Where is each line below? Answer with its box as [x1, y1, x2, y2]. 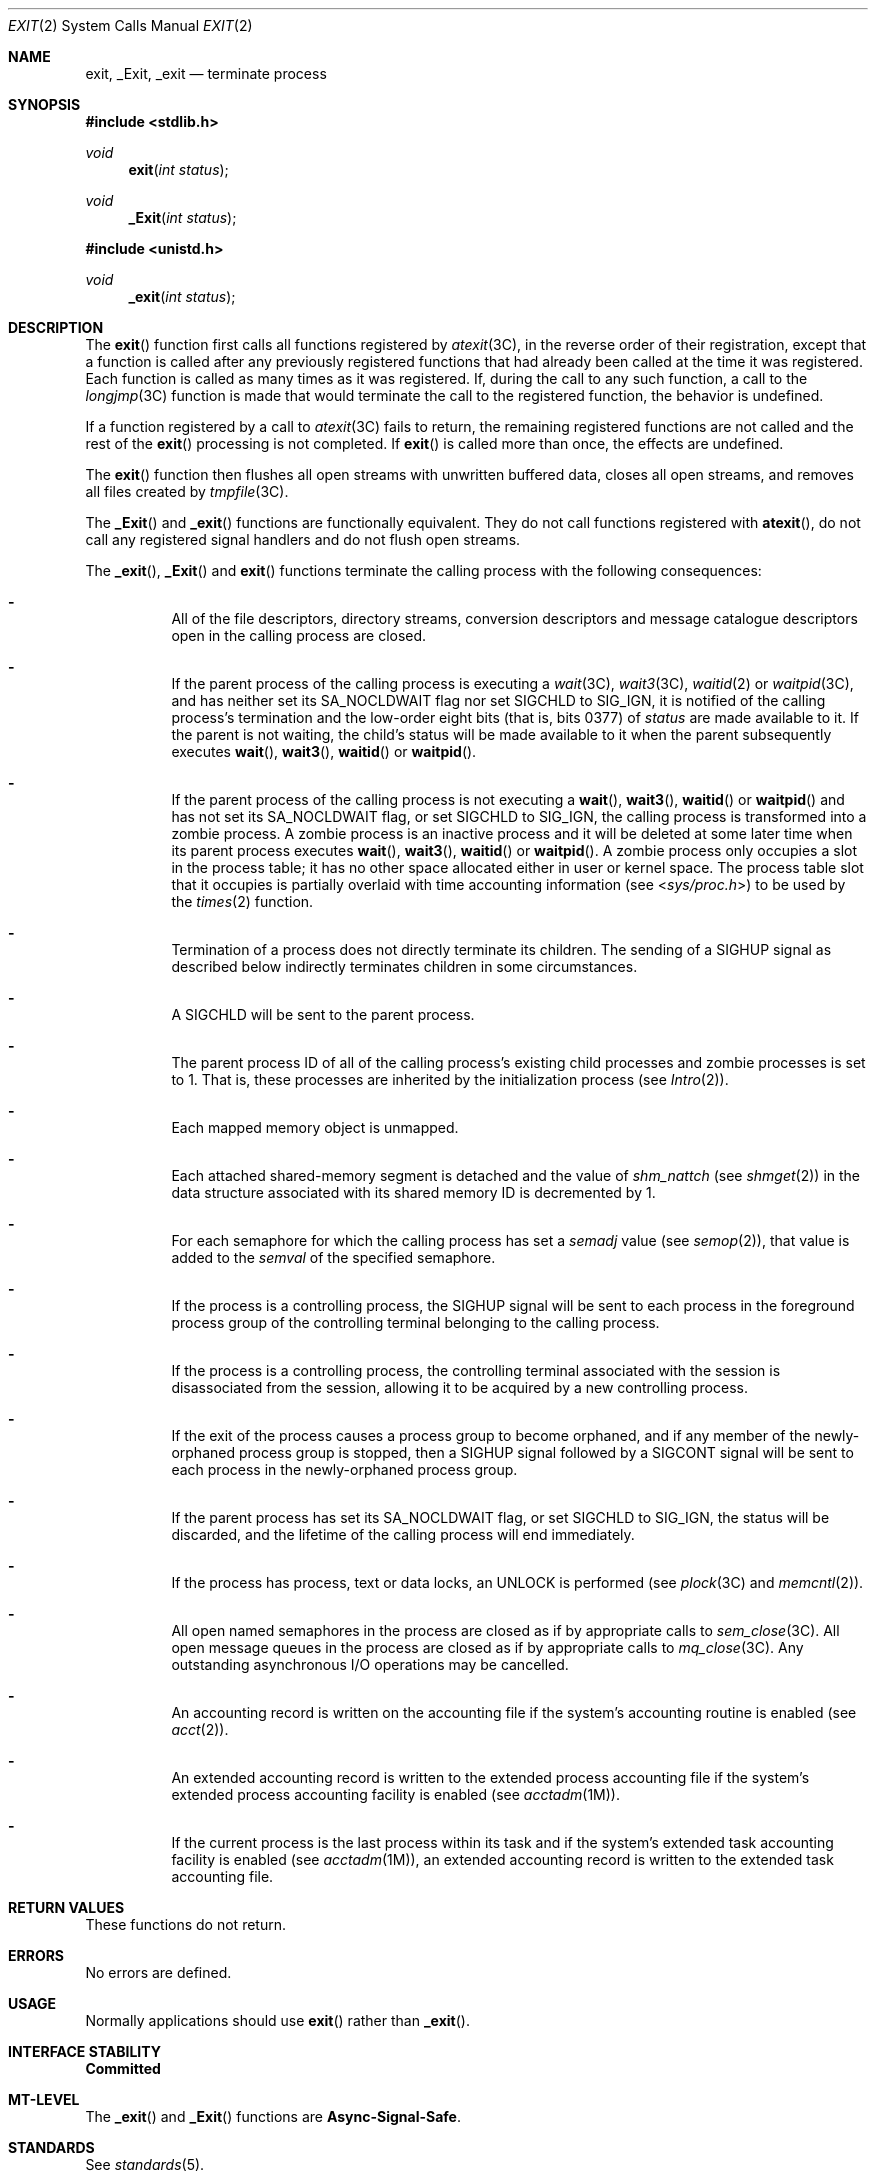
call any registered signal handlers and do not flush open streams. [85, 531, 521, 548]
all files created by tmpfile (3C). [85, 483, 289, 500]
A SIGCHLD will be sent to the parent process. [171, 1006, 475, 1023]
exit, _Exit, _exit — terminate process [85, 65, 327, 82]
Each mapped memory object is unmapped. [171, 1119, 459, 1136]
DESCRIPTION [8, 319, 104, 336]
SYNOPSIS [8, 96, 81, 113]
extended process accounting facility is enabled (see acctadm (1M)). [171, 1786, 620, 1803]
